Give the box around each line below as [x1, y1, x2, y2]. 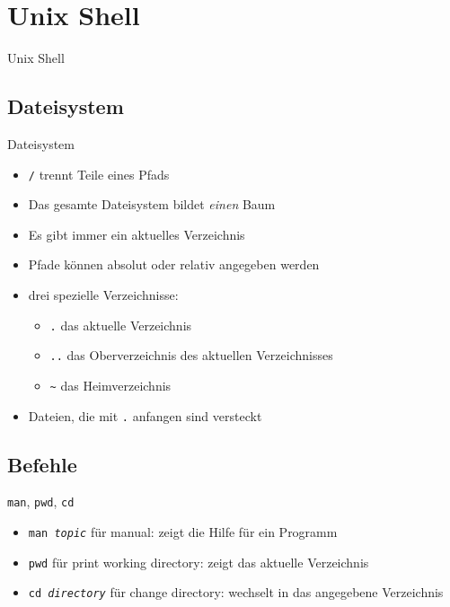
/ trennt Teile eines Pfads [28, 164, 170, 183]
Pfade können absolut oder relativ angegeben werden [28, 255, 320, 274]
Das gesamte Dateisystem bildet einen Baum [28, 195, 276, 214]
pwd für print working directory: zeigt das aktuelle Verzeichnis [28, 552, 369, 571]
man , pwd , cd [7, 492, 75, 511]
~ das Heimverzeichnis [49, 375, 172, 394]
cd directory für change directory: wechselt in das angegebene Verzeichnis [28, 583, 444, 602]
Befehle [7, 450, 77, 478]
